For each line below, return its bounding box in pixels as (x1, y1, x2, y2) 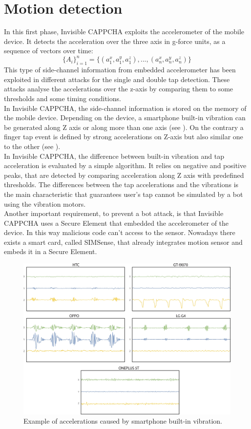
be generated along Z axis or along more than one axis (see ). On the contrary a (4, 122, 244, 132)
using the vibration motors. (4, 198, 86, 209)
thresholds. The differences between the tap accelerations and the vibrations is (4, 179, 239, 190)
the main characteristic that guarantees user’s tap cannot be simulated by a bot (4, 189, 243, 199)
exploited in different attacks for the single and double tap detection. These (4, 74, 230, 84)
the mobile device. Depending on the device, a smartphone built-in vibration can (4, 112, 246, 123)
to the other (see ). (4, 141, 61, 151)
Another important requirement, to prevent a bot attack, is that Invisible (4, 208, 224, 218)
